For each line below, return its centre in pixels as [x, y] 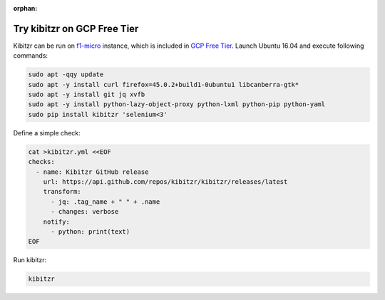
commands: [31, 56]
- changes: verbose [85, 212]
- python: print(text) [91, 231]
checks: [41, 162]
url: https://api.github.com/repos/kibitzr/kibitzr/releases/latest [165, 181]
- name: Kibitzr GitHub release [92, 172]
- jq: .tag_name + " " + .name [106, 202]
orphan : [25, 8]
